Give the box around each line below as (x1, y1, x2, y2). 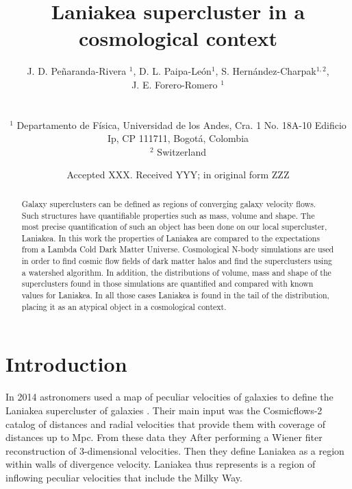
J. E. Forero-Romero (131, 77, 218, 91)
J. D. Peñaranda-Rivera (27, 64, 127, 78)
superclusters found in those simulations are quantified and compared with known (21, 278, 314, 289)
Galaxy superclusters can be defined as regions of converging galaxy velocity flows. (21, 198, 316, 209)
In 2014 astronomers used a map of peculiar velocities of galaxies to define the (5, 390, 334, 404)
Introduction (5, 350, 127, 378)
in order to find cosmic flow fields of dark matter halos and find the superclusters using (21, 255, 332, 267)
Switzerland (157, 144, 206, 158)
